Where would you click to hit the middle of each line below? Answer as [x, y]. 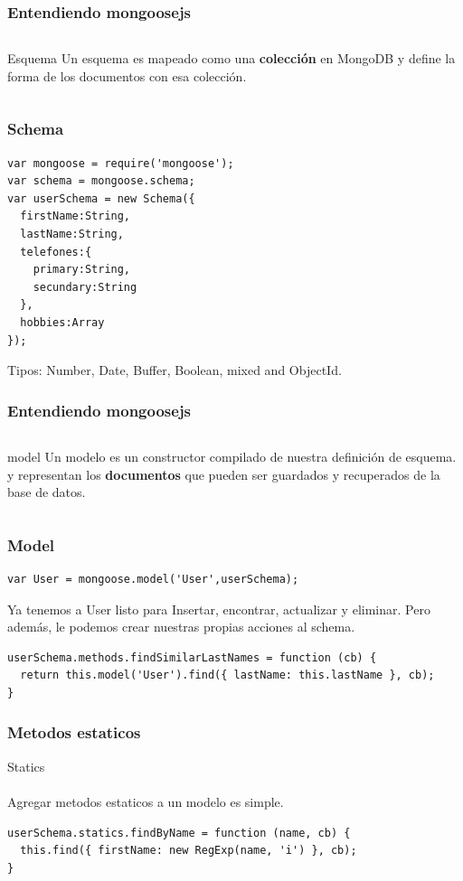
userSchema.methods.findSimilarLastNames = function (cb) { [192, 657]
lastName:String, [72, 234]
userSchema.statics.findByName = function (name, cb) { [179, 833]
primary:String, [82, 270]
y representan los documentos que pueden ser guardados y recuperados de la [224, 474]
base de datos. [47, 492]
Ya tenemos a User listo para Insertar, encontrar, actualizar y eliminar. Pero [219, 609]
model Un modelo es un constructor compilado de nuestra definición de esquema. [232, 456]
